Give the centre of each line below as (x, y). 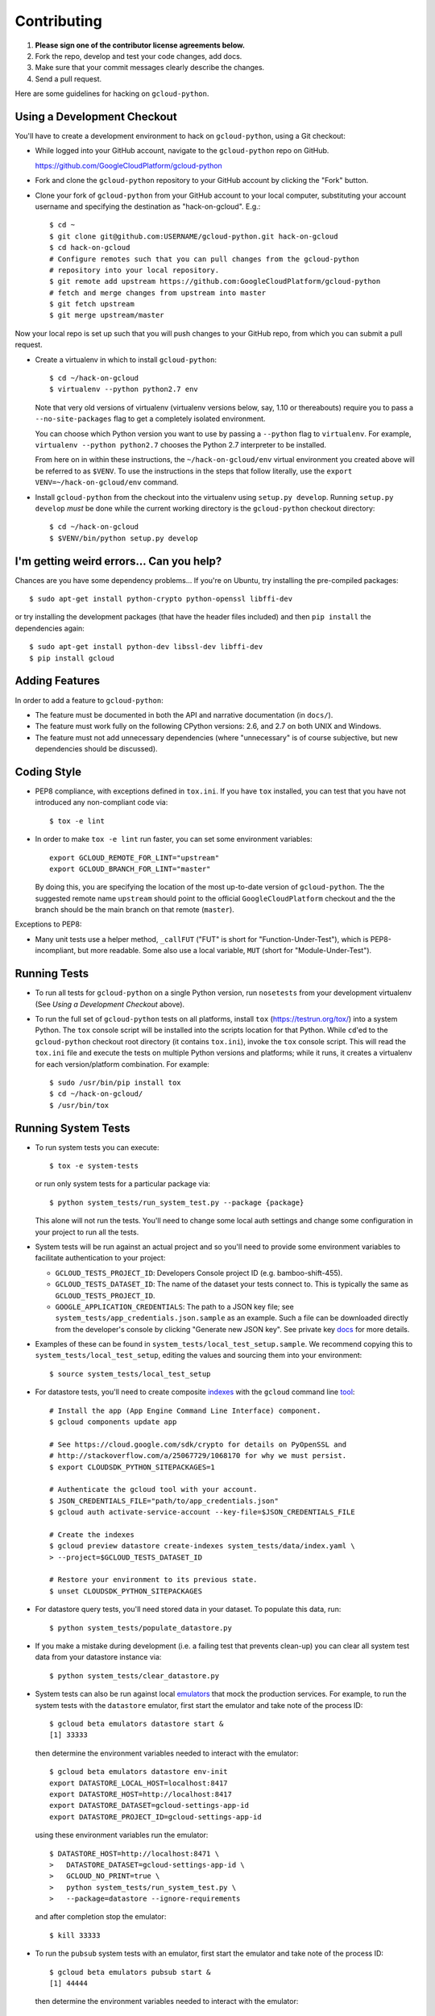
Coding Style (48, 771)
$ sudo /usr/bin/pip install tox (115, 1082)
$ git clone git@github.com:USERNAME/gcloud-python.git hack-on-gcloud (194, 236)
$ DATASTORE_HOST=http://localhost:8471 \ (135, 1854)
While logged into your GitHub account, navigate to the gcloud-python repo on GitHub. (182, 151)
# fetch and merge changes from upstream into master (157, 293)
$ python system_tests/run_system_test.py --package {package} (177, 1202)
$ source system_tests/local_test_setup (130, 1374)
